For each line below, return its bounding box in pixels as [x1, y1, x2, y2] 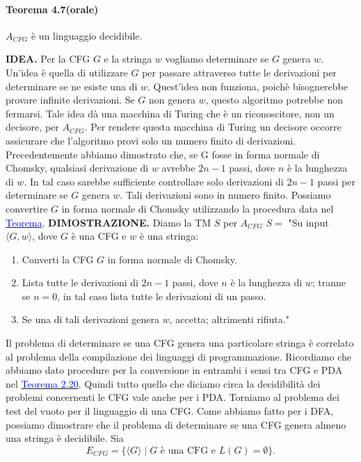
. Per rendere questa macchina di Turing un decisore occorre [84, 119, 342, 134]
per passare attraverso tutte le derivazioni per [142, 65, 337, 79]
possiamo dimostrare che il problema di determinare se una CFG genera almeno [6, 417, 346, 431]
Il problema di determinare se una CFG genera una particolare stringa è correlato [6, 336, 354, 350]
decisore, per [6, 119, 59, 134]
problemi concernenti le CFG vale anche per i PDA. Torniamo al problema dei [6, 390, 339, 404]
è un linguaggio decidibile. [31, 28, 143, 42]
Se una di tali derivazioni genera [22, 312, 160, 327]
